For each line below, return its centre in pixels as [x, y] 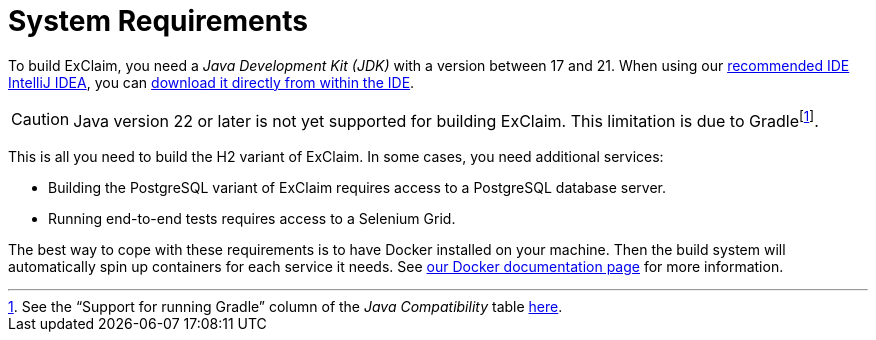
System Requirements [158, 21]
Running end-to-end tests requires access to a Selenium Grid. [252, 219]
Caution [40, 119]
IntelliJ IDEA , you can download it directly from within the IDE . [211, 82]
